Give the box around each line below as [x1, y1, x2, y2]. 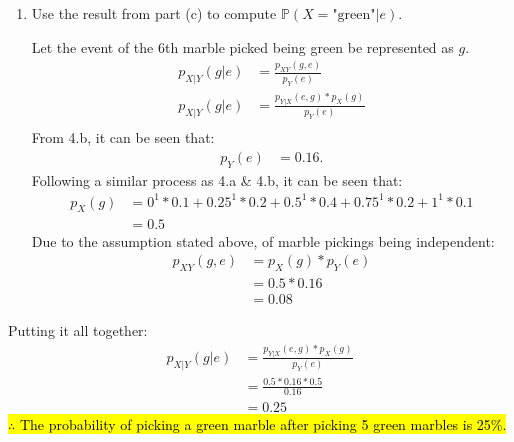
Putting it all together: [8, 320, 148, 341]
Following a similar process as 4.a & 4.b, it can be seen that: [31, 169, 403, 190]
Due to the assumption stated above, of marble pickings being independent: [31, 230, 495, 251]
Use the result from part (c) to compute [31, 3, 277, 23]
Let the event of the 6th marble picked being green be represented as [31, 36, 454, 57]
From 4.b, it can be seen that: [31, 127, 215, 148]
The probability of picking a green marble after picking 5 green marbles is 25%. [19, 413, 507, 434]
